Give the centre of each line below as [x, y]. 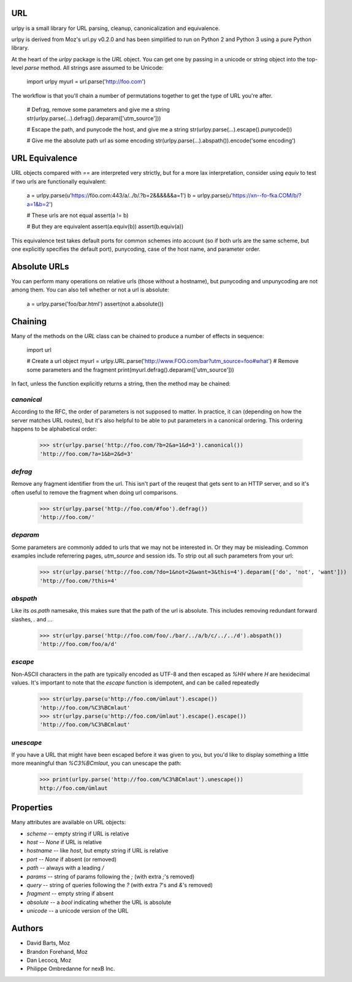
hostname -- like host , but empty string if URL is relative [98, 851]
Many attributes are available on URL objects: [69, 823]
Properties [32, 807]
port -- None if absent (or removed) [71, 859]
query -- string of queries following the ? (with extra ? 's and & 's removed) [120, 885]
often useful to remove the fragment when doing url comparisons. [94, 492]
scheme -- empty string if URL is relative [78, 834]
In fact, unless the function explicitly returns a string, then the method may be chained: [121, 384]
